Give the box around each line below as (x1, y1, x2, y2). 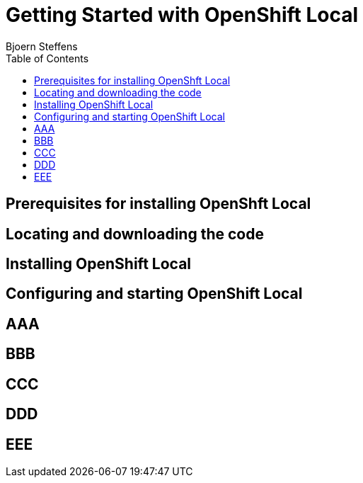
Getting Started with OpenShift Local (6, 3, 359, 27)
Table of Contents (6, 52, 89, 64)
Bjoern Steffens (6, 40, 78, 52)
